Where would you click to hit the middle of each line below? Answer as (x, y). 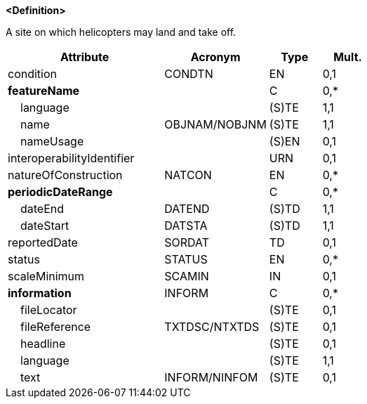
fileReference (56, 327)
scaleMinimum (46, 276)
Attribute (85, 57)
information (40, 293)
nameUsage (52, 141)
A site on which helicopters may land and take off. (121, 32)
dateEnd (42, 209)
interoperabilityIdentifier (71, 158)
